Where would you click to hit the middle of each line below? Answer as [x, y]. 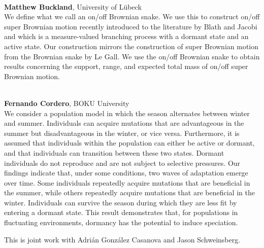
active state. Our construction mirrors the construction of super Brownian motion [131, 46]
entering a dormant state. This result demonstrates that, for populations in [121, 212]
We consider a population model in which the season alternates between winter [127, 113]
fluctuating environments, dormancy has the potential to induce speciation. [121, 222]
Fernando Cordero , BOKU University [67, 103]
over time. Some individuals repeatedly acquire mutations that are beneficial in [127, 182]
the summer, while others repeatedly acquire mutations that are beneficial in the [129, 192]
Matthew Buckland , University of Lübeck [73, 6]
